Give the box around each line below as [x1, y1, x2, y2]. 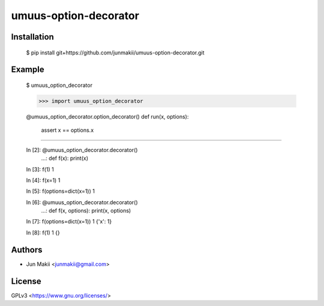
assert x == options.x [41, 126, 94, 134]
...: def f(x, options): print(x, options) [41, 207, 131, 214]
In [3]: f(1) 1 [26, 165, 54, 173]
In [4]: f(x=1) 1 [26, 177, 61, 184]
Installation [11, 32, 54, 42]
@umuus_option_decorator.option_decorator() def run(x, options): [26, 113, 189, 120]
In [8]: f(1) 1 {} [26, 229, 60, 236]
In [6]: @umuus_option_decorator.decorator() [26, 198, 138, 206]
